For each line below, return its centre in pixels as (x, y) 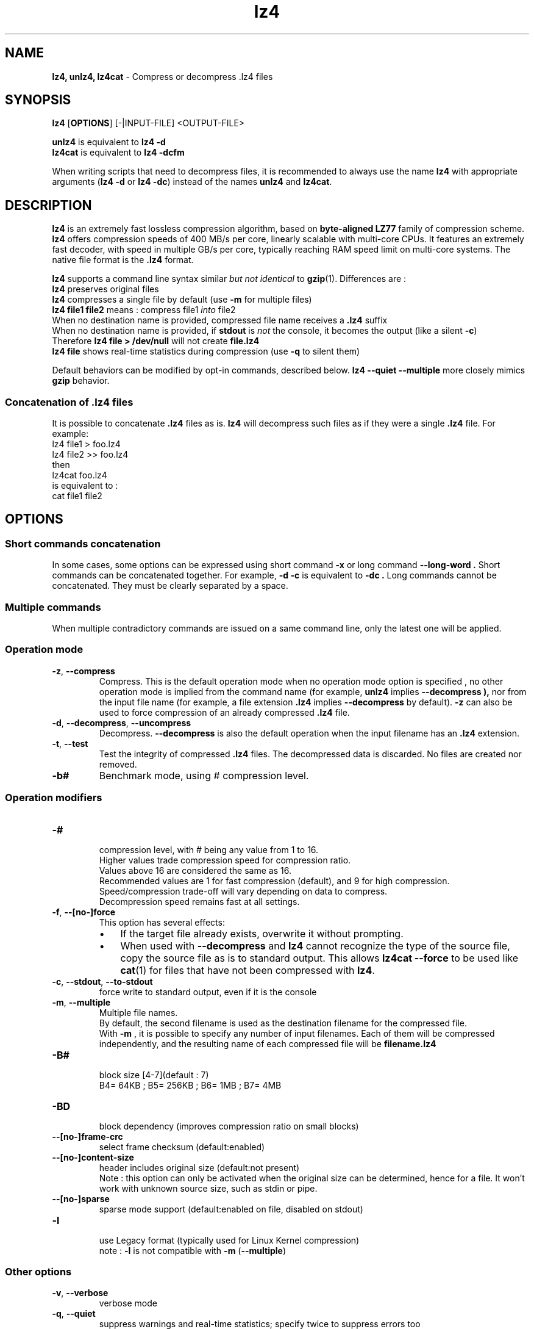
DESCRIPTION (48, 205)
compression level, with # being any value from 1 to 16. (209, 849)
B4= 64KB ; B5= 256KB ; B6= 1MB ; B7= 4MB (190, 1085)
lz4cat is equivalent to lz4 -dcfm (118, 153)
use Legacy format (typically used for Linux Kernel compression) (229, 1240)
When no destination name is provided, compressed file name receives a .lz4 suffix (220, 320)
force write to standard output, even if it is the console (208, 992)
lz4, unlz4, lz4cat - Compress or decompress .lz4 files (162, 76)
